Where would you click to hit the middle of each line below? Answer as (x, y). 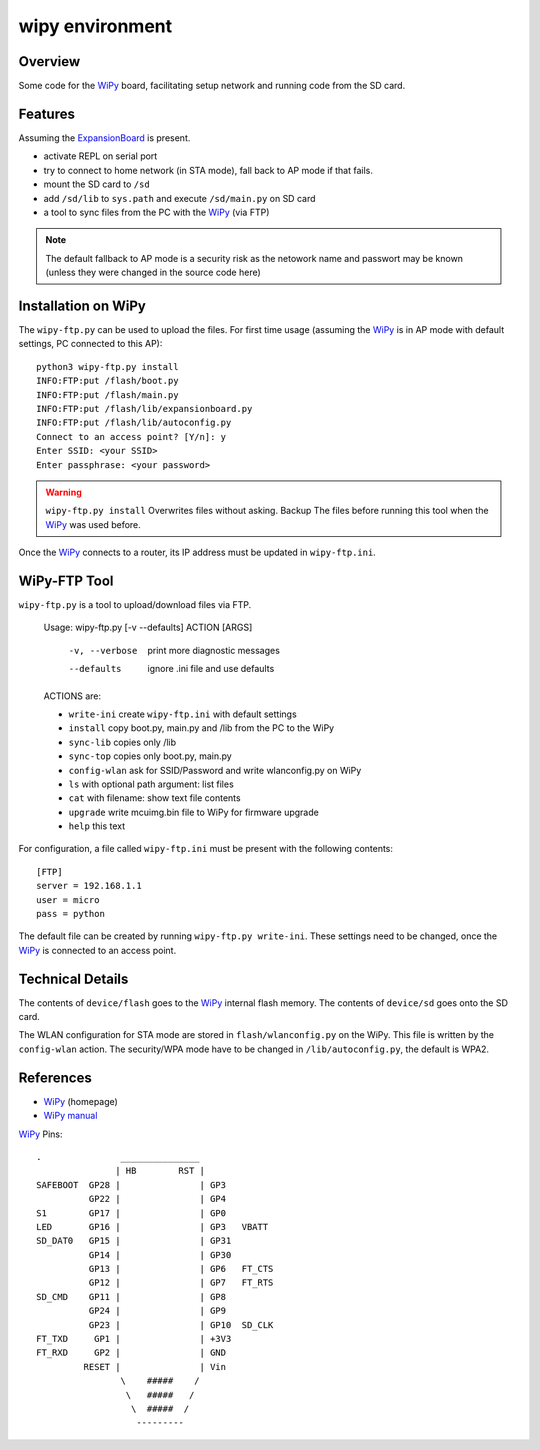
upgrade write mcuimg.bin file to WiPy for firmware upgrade (193, 812)
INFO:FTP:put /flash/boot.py (107, 381)
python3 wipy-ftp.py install (107, 366)
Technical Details (73, 978)
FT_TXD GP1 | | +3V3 (134, 1339)
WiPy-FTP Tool (66, 580)
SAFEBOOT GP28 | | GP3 (131, 1184)
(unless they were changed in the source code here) (153, 272)
